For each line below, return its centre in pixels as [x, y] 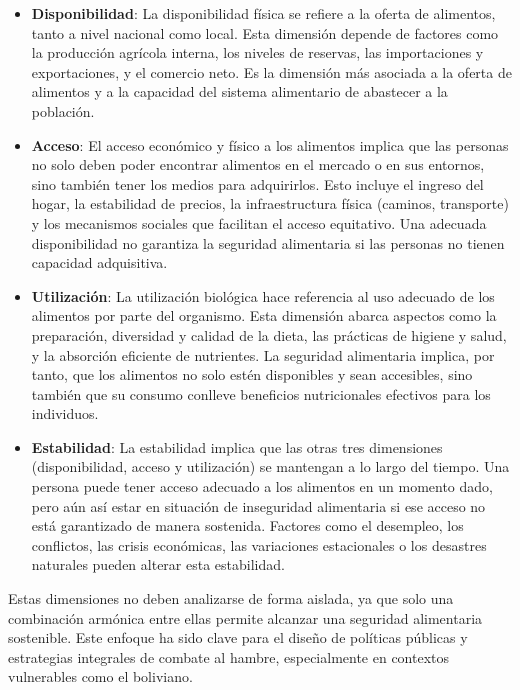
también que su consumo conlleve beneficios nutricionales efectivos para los [261, 393]
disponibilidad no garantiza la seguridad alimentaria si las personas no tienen [268, 242]
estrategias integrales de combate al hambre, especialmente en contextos [229, 656]
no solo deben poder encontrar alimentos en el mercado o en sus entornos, [258, 164]
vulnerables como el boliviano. [100, 676]
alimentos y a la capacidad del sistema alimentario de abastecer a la [239, 91]
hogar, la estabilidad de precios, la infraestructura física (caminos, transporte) [270, 203]
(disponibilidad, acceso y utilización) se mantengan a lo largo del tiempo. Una [270, 466]
